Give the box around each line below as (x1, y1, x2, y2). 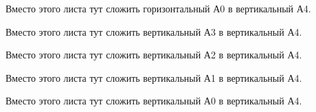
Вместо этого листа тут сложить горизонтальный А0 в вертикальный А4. (5, 1, 311, 15)
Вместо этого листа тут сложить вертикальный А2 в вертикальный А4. (5, 47, 302, 62)
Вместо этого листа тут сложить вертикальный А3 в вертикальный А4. (5, 24, 302, 38)
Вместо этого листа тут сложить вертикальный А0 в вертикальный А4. (5, 93, 302, 108)
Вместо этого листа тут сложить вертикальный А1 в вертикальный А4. (5, 70, 302, 85)
